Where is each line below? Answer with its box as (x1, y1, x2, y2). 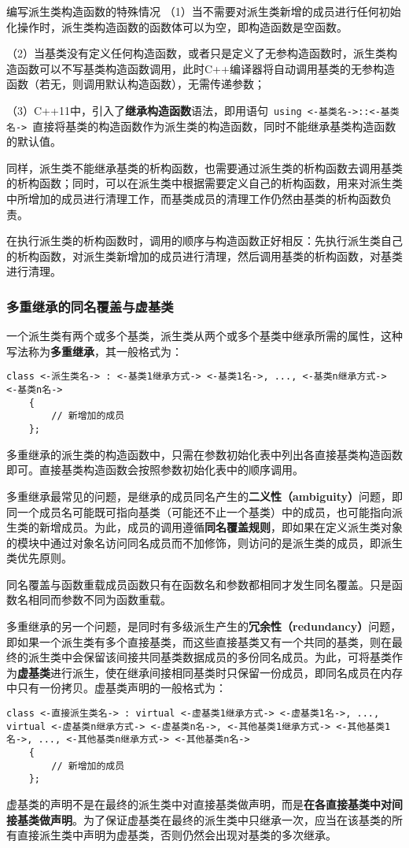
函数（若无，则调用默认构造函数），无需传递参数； (6, 76, 265, 92)
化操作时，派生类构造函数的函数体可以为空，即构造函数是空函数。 (6, 18, 348, 35)
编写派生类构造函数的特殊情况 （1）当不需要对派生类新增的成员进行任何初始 (6, 3, 401, 19)
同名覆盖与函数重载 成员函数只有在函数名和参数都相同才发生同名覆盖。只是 (6, 576, 392, 592)
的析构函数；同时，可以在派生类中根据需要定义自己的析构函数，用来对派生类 (6, 175, 403, 191)
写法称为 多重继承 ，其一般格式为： (6, 343, 182, 359)
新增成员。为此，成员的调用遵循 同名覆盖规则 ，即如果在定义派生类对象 (39, 519, 403, 535)
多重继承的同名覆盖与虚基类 (6, 296, 174, 316)
